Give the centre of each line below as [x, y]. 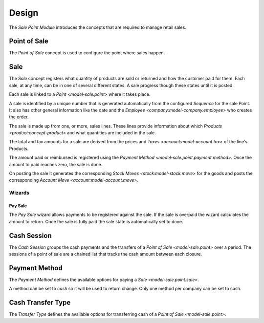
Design [24, 13]
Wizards [19, 193]
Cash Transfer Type [40, 303]
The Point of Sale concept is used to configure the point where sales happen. [87, 53]
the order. [19, 117]
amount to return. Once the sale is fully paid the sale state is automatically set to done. [96, 221]
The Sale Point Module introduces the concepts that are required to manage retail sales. [98, 27]
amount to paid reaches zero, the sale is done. [56, 164]
